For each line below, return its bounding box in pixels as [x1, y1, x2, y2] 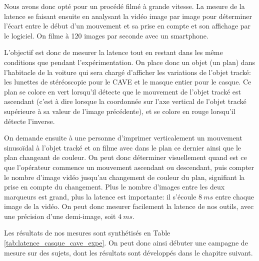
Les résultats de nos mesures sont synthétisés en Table [4, 227, 170, 238]
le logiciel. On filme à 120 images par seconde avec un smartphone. [4, 30, 208, 40]
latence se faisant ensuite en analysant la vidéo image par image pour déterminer [4, 10, 252, 21]
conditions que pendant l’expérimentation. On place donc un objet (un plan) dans [4, 56, 255, 67]
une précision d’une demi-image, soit [4, 210, 116, 221]
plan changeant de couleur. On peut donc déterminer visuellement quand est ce [4, 152, 247, 162]
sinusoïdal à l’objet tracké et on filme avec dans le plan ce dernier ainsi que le [4, 142, 241, 152]
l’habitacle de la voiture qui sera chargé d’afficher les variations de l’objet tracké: [4, 66, 251, 77]
